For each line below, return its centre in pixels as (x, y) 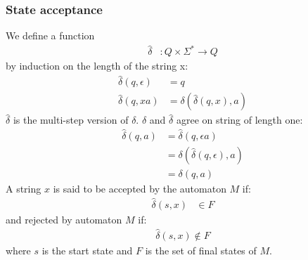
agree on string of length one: (239, 120)
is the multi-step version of (71, 120)
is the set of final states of (201, 250)
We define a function (50, 35)
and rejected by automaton (64, 219)
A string (24, 189)
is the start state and (87, 250)
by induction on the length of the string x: (97, 66)
